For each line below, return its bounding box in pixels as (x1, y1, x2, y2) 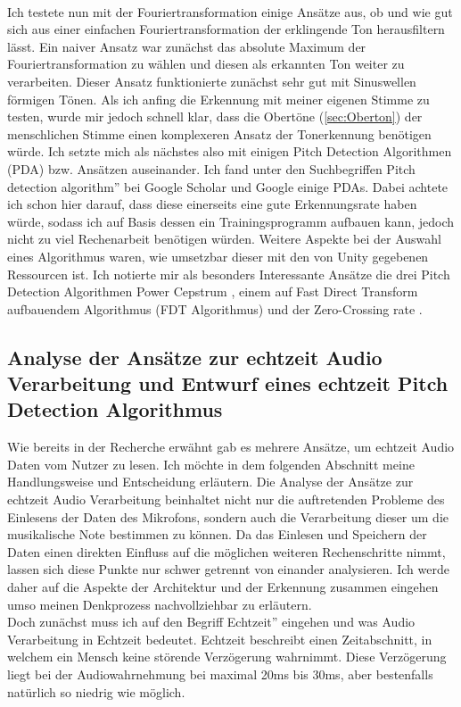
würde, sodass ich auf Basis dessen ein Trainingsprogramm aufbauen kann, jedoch (7, 212, 455, 230)
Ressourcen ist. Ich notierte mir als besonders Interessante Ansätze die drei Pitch (7, 264, 450, 283)
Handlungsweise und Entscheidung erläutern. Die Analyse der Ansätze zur (7, 472, 414, 491)
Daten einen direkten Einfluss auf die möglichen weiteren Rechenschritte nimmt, (7, 542, 446, 561)
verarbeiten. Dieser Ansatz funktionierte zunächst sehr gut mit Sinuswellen (7, 71, 416, 90)
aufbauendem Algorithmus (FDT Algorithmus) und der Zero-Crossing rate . (7, 299, 423, 318)
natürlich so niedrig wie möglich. (7, 682, 185, 701)
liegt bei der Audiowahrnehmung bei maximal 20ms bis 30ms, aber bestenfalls (7, 664, 433, 683)
